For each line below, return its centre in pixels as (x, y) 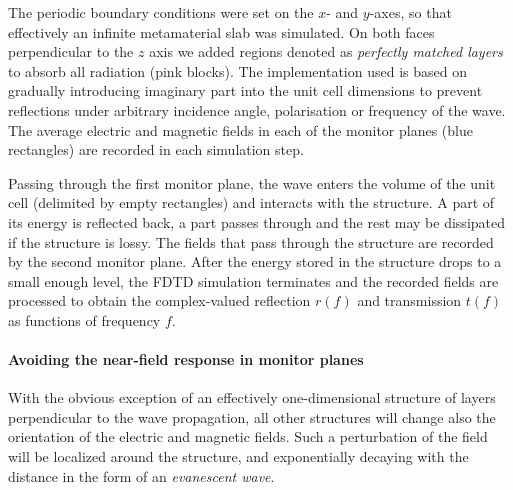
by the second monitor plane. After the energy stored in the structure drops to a (255, 261)
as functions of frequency (84, 319)
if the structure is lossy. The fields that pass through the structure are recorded (251, 241)
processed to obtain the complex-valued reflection (159, 300)
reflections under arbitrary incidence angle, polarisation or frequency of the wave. (257, 109)
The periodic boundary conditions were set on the (161, 12)
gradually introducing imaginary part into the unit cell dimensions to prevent (245, 90)
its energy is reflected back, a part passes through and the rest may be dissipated (256, 221)
